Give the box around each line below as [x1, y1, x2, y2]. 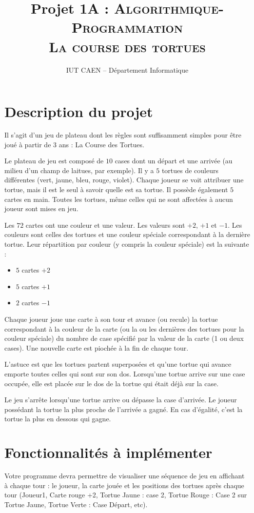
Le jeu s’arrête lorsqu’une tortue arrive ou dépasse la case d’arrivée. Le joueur [4, 395, 237, 405]
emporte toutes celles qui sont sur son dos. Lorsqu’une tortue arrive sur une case [4, 368, 245, 378]
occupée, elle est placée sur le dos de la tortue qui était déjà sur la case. [4, 378, 219, 388]
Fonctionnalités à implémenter [4, 442, 213, 462]
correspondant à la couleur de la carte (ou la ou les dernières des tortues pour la [4, 323, 244, 334]
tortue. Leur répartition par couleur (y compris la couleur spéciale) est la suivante [4, 238, 249, 249]
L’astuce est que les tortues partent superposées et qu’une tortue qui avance [4, 359, 232, 369]
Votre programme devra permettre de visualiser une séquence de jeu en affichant [4, 471, 245, 480]
